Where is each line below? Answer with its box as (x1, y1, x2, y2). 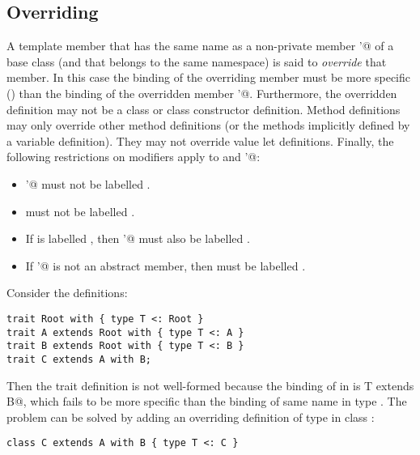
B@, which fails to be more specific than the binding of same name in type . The (6, 393, 407, 410)
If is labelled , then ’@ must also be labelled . (25, 230, 250, 247)
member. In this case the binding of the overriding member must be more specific (6, 69, 411, 86)
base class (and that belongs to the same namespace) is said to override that (6, 53, 387, 70)
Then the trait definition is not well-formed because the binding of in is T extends (6, 376, 414, 393)
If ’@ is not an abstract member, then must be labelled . (25, 257, 306, 274)
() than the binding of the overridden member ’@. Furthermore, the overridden (6, 84, 397, 101)
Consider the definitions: (6, 284, 128, 301)
